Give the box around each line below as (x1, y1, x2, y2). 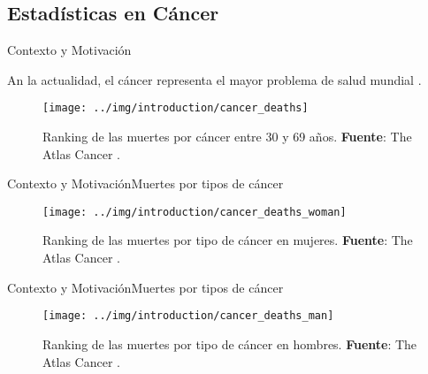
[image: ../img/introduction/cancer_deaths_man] (42, 309, 334, 323)
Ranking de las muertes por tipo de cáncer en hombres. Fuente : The (42, 334, 417, 353)
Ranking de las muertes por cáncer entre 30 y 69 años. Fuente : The (42, 127, 412, 146)
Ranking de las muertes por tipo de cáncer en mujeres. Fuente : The (42, 231, 413, 249)
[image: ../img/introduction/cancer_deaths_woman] (42, 205, 347, 218)
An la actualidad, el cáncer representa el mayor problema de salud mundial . (7, 70, 422, 88)
